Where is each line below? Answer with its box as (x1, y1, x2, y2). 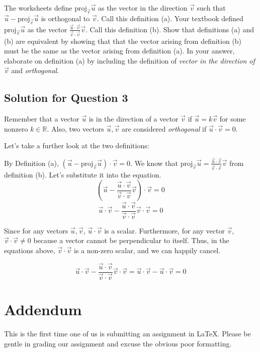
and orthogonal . (11, 65, 59, 76)
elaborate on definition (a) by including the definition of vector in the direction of (4, 55, 255, 66)
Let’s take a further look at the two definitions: (4, 140, 149, 151)
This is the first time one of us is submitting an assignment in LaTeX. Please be (4, 328, 251, 339)
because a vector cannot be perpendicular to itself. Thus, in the (33, 235, 229, 246)
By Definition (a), (4, 157, 59, 168)
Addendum (4, 299, 82, 320)
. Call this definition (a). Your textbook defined (97, 13, 243, 23)
